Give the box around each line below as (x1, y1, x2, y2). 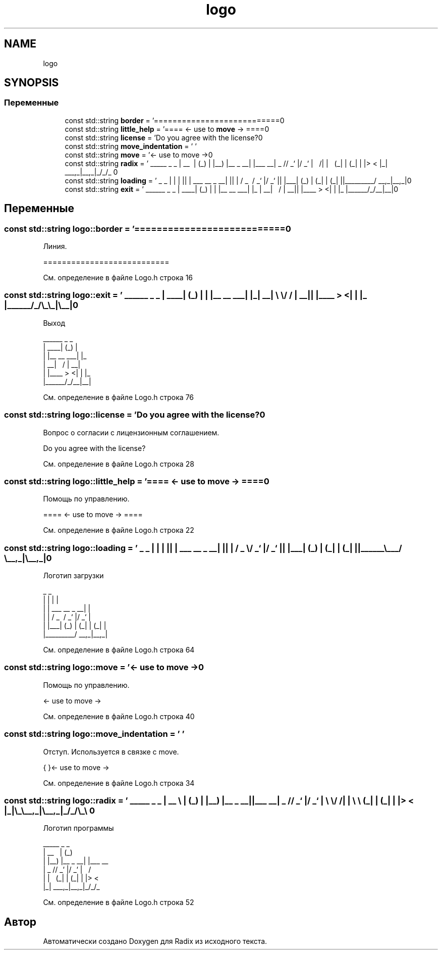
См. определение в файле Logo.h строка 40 (43, 712, 195, 721)
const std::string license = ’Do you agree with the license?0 (65, 133, 263, 142)
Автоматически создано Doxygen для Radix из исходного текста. (43, 937, 267, 946)
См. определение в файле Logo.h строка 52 (43, 898, 194, 907)
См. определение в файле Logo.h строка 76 (43, 392, 194, 401)
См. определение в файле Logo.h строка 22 (43, 526, 194, 535)
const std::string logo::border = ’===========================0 (4, 223, 291, 234)
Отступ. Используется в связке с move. (43, 747, 179, 756)
